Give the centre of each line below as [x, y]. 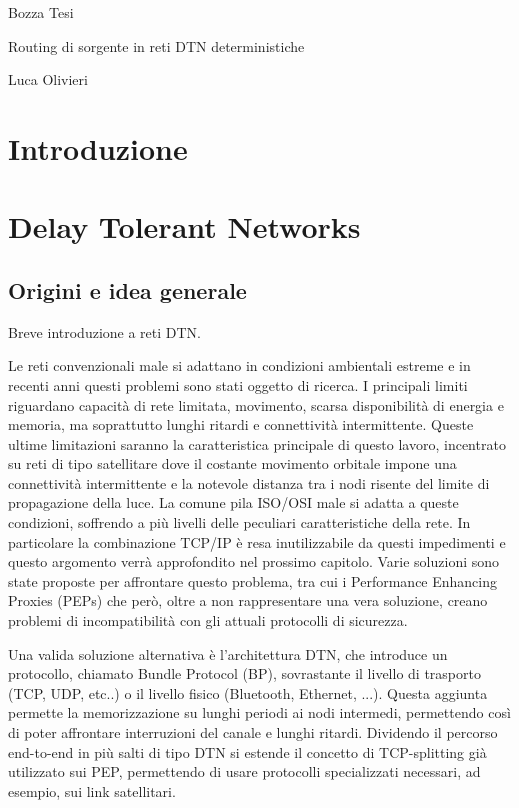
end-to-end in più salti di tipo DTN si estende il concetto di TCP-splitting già [247, 751]
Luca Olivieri [48, 79]
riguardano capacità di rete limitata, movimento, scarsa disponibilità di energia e [256, 404]
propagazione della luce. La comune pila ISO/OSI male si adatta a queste [233, 502]
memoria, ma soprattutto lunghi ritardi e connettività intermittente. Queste [241, 424]
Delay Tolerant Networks [184, 226]
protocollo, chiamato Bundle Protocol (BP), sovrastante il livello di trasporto [244, 673]
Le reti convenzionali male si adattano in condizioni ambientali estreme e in [239, 365]
